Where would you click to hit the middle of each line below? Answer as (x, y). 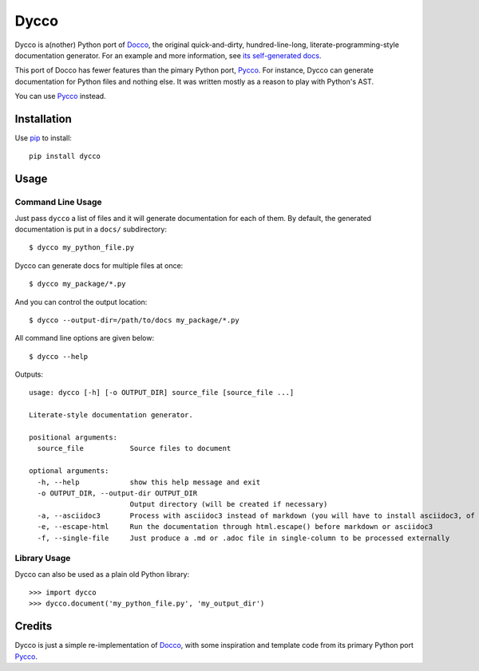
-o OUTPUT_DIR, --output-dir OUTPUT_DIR (117, 493)
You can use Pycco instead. (61, 97)
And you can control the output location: (81, 302)
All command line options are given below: (85, 338)
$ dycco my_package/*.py (77, 284)
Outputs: (29, 374)
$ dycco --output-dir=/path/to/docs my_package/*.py (134, 320)
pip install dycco (65, 156)
